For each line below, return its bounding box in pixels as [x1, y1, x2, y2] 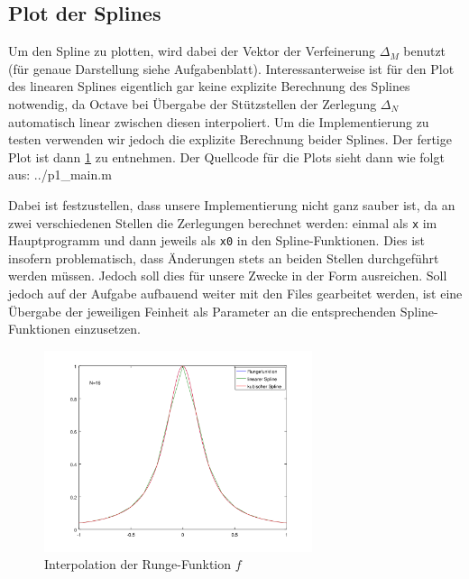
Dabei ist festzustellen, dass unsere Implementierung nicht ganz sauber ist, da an [8, 195, 455, 214]
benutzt [403, 41, 446, 60]
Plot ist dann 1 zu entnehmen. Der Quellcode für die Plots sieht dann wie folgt [8, 147, 445, 166]
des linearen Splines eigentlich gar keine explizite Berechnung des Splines [8, 77, 410, 96]
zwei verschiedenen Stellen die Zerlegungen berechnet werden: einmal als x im [8, 213, 437, 232]
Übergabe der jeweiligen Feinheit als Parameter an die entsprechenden [8, 301, 397, 320]
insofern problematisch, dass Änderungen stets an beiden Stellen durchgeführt [8, 248, 439, 267]
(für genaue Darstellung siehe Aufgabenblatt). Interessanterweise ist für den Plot [8, 59, 455, 78]
